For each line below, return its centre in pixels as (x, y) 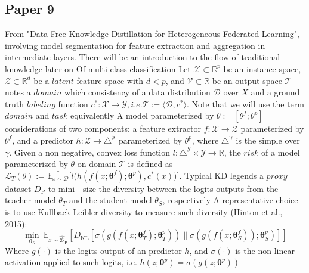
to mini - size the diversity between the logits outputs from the (163, 188)
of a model (281, 152)
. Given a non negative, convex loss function (90, 152)
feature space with (110, 80)
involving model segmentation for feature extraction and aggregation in (135, 45)
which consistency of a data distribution (137, 92)
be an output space (247, 80)
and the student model (111, 200)
